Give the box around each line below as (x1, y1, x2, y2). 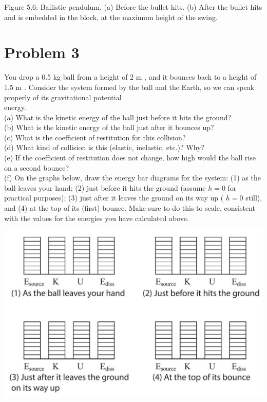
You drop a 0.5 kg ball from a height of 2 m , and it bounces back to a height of (4, 71, 257, 82)
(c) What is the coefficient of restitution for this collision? (4, 132, 186, 142)
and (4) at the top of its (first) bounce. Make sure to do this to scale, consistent (4, 203, 256, 213)
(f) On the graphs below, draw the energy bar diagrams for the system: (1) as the (4, 172, 261, 183)
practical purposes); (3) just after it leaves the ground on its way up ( (4, 192, 224, 203)
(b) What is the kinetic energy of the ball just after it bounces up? (4, 122, 214, 133)
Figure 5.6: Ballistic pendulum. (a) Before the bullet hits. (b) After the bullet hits (4, 2, 262, 12)
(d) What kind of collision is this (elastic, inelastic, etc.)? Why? (4, 142, 205, 153)
